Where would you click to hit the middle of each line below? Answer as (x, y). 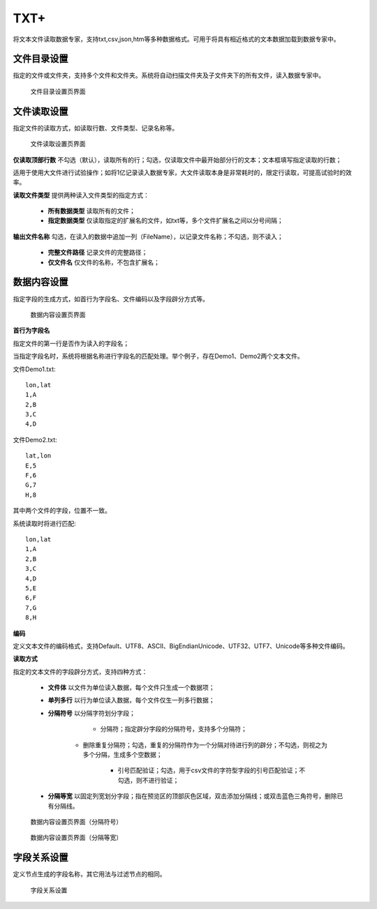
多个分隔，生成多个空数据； (123, 755)
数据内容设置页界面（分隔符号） (76, 821)
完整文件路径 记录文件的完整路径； (98, 253)
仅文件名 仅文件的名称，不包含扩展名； (104, 262)
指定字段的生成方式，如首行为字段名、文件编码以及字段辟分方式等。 (111, 299)
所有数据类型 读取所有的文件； (91, 211)
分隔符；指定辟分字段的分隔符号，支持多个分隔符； (173, 729)
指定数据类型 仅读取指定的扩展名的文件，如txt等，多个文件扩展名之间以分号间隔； (166, 220)
